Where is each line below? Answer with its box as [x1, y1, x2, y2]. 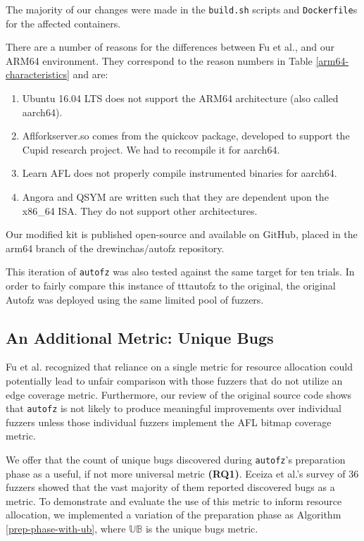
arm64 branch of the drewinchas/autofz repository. [6, 240, 225, 255]
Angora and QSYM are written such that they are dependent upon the [22, 189, 329, 204]
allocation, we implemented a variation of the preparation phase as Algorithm [6, 507, 341, 522]
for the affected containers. [6, 15, 121, 30]
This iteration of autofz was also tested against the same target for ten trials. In [6, 264, 355, 279]
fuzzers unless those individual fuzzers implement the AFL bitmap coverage [6, 414, 332, 429]
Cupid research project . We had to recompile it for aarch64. [22, 142, 280, 156]
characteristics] [6, 67, 70, 82]
